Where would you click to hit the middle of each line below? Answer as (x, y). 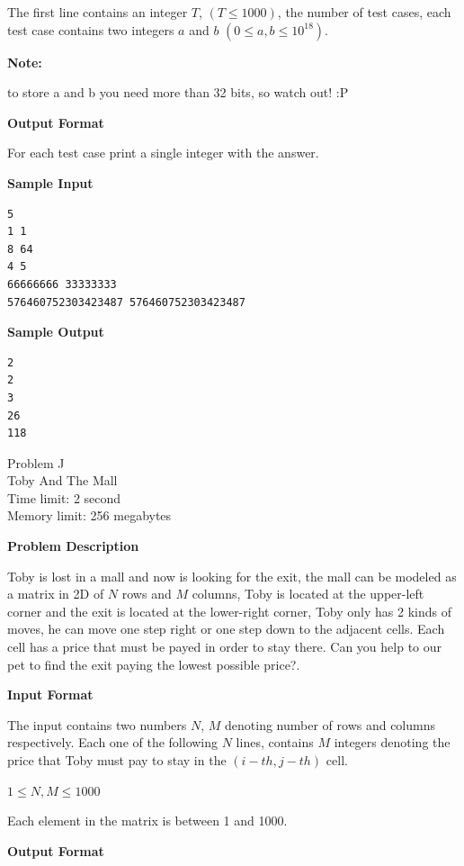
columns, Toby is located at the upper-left (308, 594)
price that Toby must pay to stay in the (117, 760)
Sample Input (50, 182)
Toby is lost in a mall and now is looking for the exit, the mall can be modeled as (232, 576)
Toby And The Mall (62, 480)
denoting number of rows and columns (330, 724)
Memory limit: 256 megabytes (89, 515)
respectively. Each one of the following (113, 742)
